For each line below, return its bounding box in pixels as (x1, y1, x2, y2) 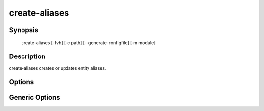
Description (9, 53, 46, 61)
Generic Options (9, 93, 61, 102)
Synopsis (9, 26, 39, 34)
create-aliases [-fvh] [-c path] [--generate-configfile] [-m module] (21, 39, 155, 46)
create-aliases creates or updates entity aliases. (9, 65, 106, 71)
